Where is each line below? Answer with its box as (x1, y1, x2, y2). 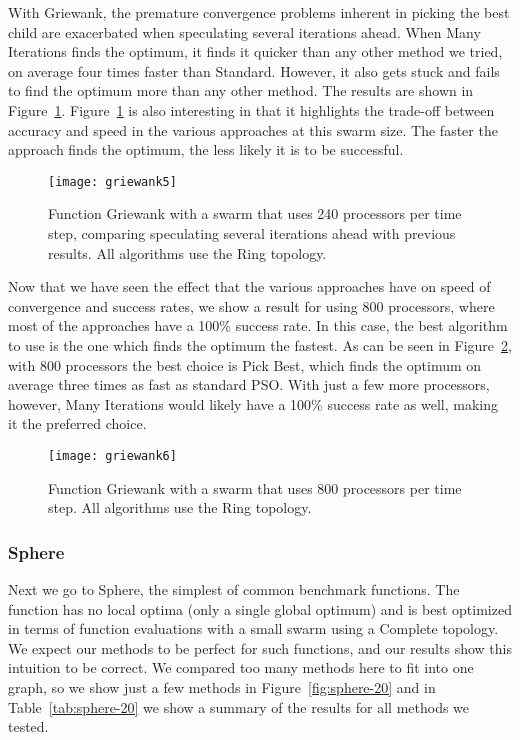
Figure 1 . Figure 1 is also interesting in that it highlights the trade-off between (8, 99, 495, 120)
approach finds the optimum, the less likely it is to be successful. (8, 139, 404, 160)
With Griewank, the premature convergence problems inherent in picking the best (8, 2, 510, 22)
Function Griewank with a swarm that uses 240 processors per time (48, 203, 462, 224)
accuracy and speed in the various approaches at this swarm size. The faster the (8, 119, 498, 140)
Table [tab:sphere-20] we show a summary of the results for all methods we (8, 696, 470, 717)
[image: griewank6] (48, 448, 177, 463)
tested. (8, 716, 49, 737)
